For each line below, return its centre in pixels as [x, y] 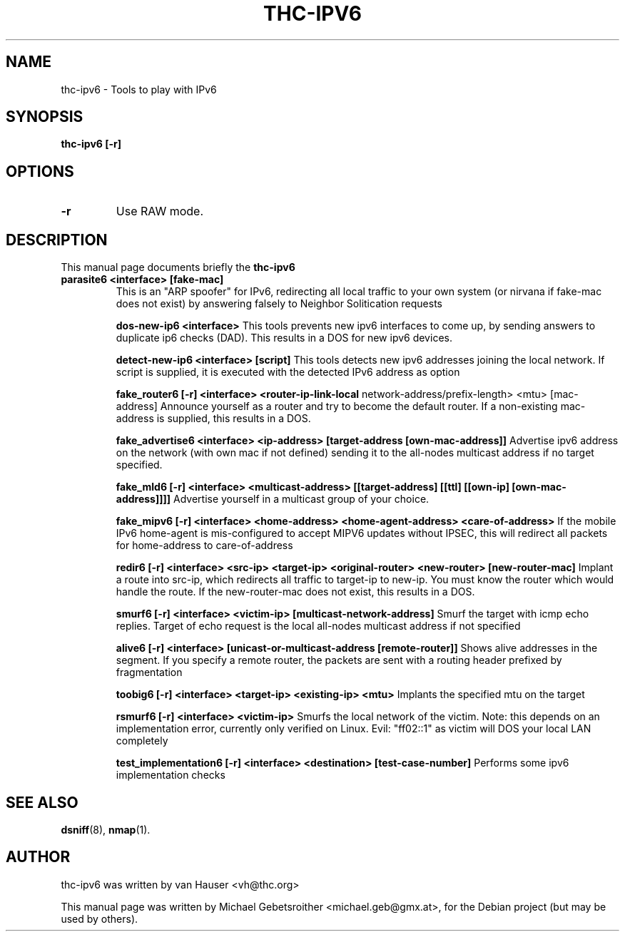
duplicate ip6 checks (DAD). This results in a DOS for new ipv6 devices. [284, 338]
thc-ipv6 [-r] [91, 144]
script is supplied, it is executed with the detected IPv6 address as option [288, 372]
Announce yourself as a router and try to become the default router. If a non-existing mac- [373, 406]
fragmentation [149, 672]
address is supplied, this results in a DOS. [213, 419]
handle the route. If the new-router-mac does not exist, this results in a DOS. [295, 592]
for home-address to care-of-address [204, 546]
